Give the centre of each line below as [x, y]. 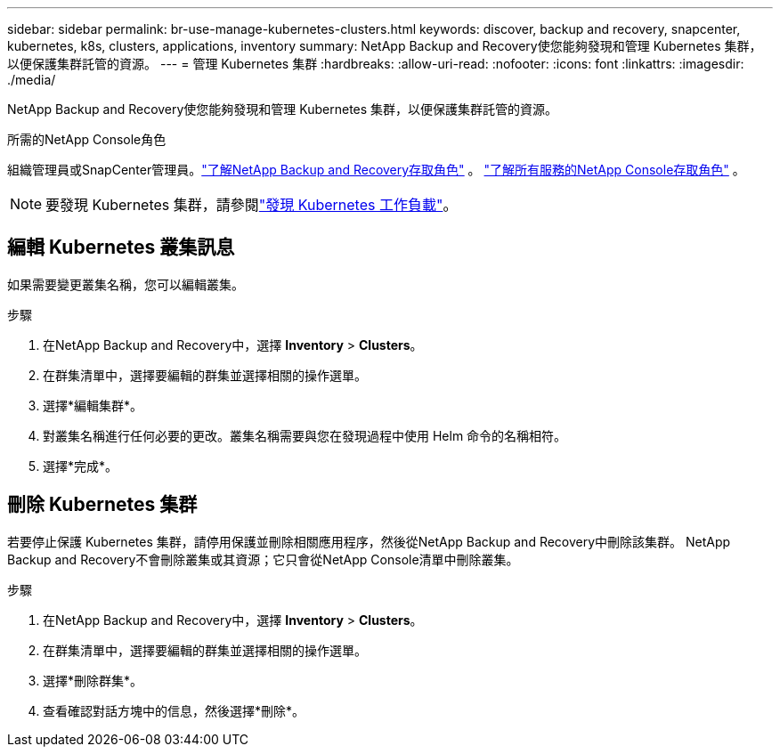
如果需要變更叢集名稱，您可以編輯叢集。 [126, 284]
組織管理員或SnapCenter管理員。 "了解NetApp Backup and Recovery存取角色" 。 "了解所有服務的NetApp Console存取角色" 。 [376, 170]
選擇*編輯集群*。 [93, 405]
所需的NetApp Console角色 [87, 139]
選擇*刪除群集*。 [93, 680]
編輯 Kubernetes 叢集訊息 [121, 247]
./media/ [32, 80]
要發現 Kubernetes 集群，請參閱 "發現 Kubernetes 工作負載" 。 [252, 205]
